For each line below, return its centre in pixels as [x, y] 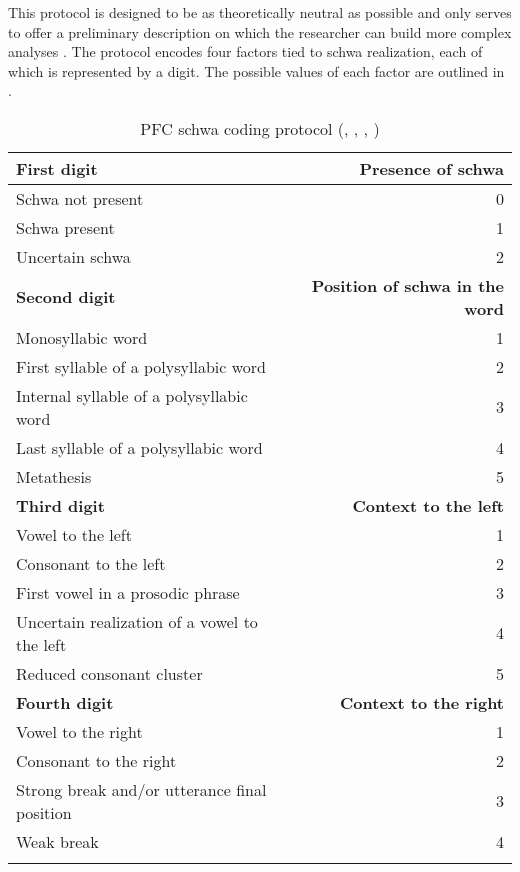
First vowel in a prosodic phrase [128, 592]
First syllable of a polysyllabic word [141, 366]
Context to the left [428, 505]
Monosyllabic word [82, 337]
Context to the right [422, 702]
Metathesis [54, 476]
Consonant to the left [91, 563]
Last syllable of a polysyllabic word [139, 447]
